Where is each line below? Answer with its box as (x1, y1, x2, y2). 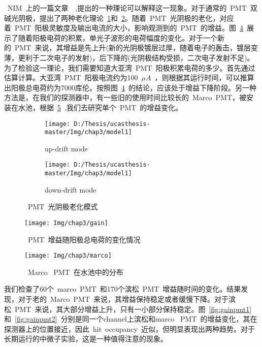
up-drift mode (45, 143, 88, 153)
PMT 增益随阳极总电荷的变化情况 (27, 234, 141, 244)
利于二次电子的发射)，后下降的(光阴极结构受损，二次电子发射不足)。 (25, 52, 254, 62)
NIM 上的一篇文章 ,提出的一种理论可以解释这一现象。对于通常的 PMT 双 (7, 3, 257, 13)
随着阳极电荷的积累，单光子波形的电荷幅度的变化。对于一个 (18, 32, 217, 43)
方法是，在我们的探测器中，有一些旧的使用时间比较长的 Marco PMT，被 (4, 92, 247, 103)
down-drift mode (45, 184, 96, 195)
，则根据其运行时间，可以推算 (154, 72, 254, 83)
